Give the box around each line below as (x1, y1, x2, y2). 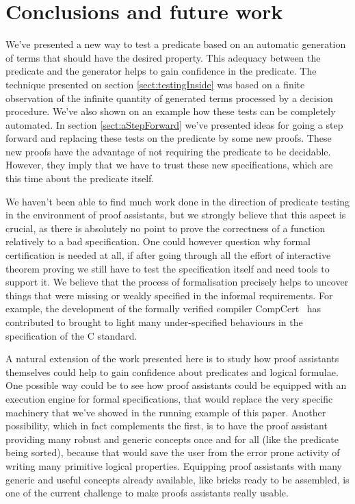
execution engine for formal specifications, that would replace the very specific (5, 391, 333, 405)
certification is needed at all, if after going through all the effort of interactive (5, 248, 331, 262)
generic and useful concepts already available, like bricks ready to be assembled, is (5, 472, 350, 486)
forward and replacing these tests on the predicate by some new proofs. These (5, 131, 332, 145)
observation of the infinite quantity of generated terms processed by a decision (5, 90, 333, 105)
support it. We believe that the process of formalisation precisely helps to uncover (5, 275, 349, 289)
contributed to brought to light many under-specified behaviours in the (5, 315, 303, 329)
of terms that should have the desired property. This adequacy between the (5, 50, 321, 64)
